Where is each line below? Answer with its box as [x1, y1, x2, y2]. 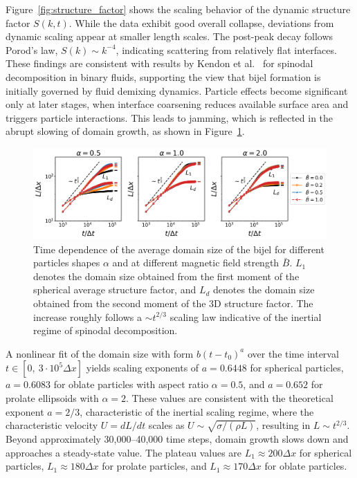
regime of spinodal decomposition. [33, 323, 178, 338]
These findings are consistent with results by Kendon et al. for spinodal [6, 56, 313, 71]
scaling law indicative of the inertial [170, 309, 322, 324]
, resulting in [256, 418, 311, 432]
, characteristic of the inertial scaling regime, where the [80, 404, 314, 419]
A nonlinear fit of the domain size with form [6, 346, 194, 360]
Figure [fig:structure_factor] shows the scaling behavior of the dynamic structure [6, 2, 351, 16]
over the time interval [247, 346, 339, 360]
